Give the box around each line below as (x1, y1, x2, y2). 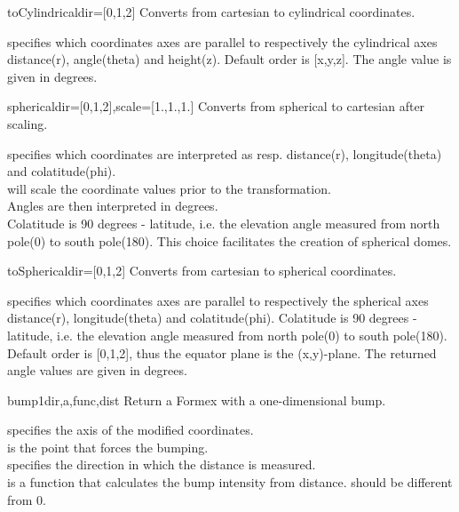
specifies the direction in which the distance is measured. (7, 455, 316, 474)
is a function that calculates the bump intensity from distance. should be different (7, 473, 453, 492)
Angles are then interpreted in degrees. (7, 196, 218, 215)
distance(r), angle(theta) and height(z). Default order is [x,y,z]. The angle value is (7, 50, 452, 68)
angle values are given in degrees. (7, 361, 187, 380)
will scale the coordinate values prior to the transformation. (7, 179, 331, 197)
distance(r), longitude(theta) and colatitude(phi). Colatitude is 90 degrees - (7, 308, 417, 327)
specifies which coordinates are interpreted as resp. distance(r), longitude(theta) (7, 144, 442, 163)
